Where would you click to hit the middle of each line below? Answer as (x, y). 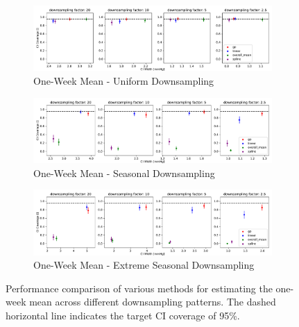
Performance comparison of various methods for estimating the (139, 288)
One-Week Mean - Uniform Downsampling (124, 80)
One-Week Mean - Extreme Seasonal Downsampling (144, 265)
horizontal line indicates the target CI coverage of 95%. (123, 315)
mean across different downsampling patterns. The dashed (153, 302)
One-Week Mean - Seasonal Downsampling (124, 173)
